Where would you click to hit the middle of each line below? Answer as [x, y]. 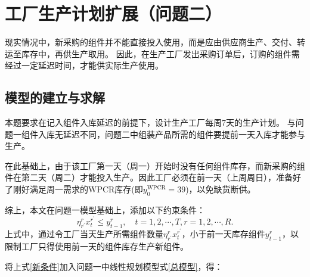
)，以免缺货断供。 [221, 189]
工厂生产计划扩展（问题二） [114, 13]
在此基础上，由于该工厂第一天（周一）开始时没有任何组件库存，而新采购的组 [155, 165]
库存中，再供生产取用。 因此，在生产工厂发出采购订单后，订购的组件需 [160, 53]
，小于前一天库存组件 [223, 234]
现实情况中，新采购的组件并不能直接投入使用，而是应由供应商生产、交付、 [151, 42]
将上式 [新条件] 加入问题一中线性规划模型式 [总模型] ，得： [114, 266]
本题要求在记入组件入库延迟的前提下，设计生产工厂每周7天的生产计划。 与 [150, 122]
